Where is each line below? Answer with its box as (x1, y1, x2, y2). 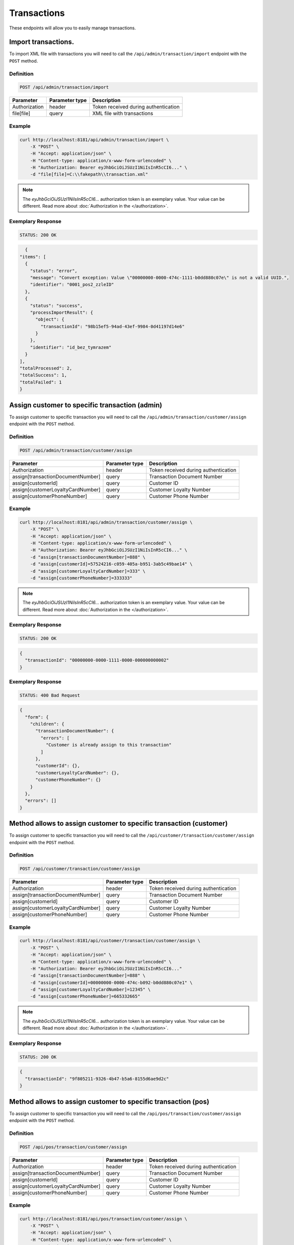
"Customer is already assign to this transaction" (45, 742, 172, 748)
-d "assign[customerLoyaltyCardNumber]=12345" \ (30, 987, 151, 993)
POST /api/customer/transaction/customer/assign (19, 866, 141, 871)
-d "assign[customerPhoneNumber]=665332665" (30, 994, 141, 999)
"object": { (35, 317, 65, 322)
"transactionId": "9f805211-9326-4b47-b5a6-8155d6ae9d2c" (25, 1076, 169, 1082)
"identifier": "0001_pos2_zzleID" (30, 282, 114, 287)
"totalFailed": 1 (19, 379, 62, 385)
